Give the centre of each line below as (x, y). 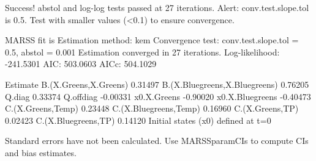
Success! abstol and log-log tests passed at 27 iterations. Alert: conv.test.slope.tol (157, 7)
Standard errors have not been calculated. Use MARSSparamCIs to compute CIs (157, 141)
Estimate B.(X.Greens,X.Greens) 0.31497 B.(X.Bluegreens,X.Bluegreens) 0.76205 (157, 84)
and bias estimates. (41, 152)
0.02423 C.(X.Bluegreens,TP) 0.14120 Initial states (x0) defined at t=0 (138, 120)
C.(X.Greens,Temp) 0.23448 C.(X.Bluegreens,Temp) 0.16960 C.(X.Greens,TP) (152, 108)
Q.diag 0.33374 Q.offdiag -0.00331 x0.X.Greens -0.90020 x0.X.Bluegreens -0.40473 (158, 96)
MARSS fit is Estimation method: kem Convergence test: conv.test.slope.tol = (152, 40)
